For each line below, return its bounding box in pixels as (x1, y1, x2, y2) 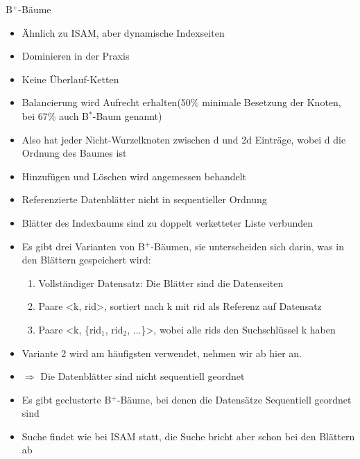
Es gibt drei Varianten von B (22, 239, 145, 253)
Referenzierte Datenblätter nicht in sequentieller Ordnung (22, 192, 267, 207)
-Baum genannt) (92, 108, 162, 123)
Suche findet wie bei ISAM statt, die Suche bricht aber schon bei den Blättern (22, 428, 355, 443)
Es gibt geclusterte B (22, 392, 112, 406)
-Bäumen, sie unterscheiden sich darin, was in (151, 239, 344, 253)
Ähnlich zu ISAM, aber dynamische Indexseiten (22, 25, 225, 40)
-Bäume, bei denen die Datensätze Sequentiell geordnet (117, 392, 352, 406)
